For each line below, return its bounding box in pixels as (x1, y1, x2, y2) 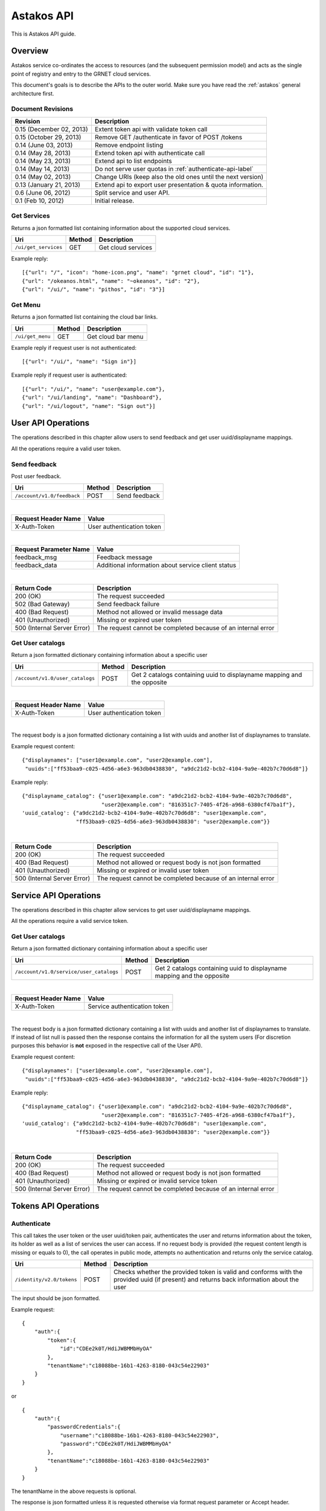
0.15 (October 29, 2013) (14, 133, 81, 141)
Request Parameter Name (14, 545, 91, 554)
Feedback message (97, 553, 153, 561)
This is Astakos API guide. (11, 30, 76, 37)
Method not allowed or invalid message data (97, 607, 223, 616)
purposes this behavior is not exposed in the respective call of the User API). (11, 1042, 203, 1049)
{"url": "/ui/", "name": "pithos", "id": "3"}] (22, 286, 165, 293)
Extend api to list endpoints (94, 157, 172, 165)
